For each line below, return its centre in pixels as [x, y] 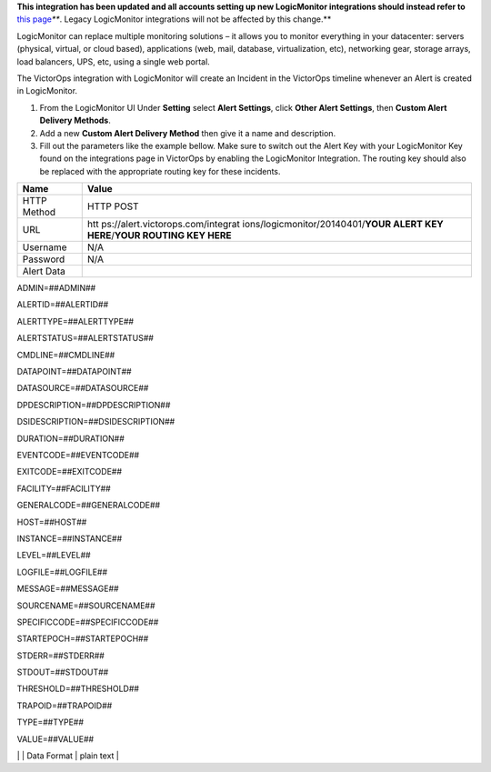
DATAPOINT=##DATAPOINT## [74, 372]
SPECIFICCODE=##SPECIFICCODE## [88, 622]
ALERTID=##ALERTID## [63, 305]
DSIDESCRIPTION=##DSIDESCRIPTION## [96, 422]
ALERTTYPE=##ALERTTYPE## [75, 321]
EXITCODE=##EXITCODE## [70, 472]
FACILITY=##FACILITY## [64, 488]
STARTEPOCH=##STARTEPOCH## [83, 639]
